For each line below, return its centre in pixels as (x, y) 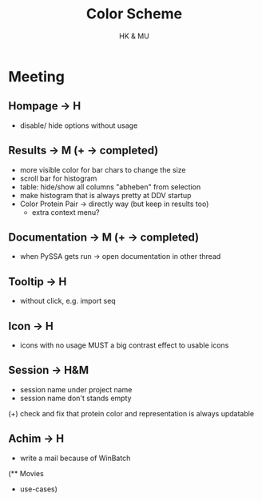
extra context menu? (65, 212)
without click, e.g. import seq (67, 301)
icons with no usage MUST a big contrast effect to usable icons (124, 345)
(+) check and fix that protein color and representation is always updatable (131, 413)
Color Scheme (134, 14)
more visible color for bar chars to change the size (103, 169)
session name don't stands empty (75, 398)
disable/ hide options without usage (79, 125)
